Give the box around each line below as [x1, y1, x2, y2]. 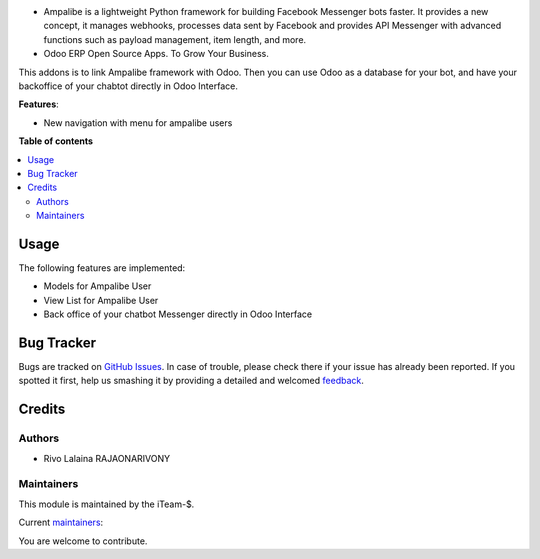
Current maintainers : [18, 516, 104, 529]
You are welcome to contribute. [18, 535, 148, 547]
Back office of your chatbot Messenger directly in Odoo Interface [43, 308, 313, 320]
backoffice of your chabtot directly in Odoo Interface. [18, 80, 239, 92]
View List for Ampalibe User [43, 294, 159, 306]
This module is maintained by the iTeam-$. [18, 498, 195, 510]
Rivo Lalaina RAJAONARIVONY [43, 452, 171, 464]
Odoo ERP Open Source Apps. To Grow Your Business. [43, 48, 269, 60]
